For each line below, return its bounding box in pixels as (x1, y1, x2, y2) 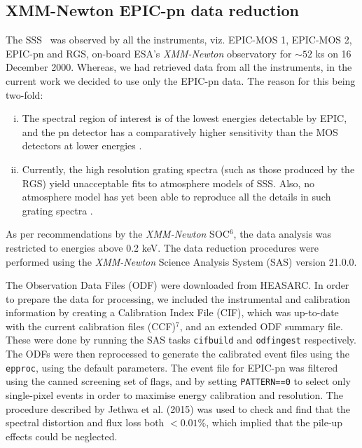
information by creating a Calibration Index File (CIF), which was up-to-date (6, 305, 339, 320)
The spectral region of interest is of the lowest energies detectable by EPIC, (22, 111, 347, 125)
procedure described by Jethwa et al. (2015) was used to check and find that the (6, 401, 351, 416)
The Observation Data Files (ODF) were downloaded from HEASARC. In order (6, 278, 349, 292)
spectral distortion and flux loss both (6, 415, 165, 430)
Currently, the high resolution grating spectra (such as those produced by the (22, 161, 355, 176)
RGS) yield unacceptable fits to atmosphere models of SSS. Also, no (22, 175, 314, 190)
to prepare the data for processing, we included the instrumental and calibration (6, 291, 351, 306)
